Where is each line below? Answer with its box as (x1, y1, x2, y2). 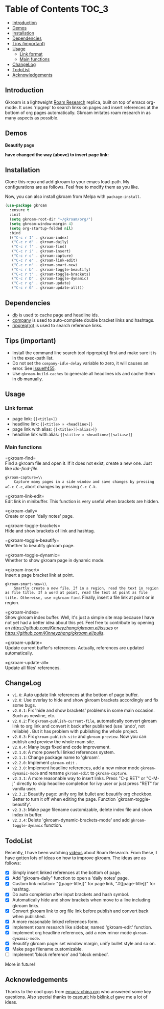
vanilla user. (12, 786, 37, 792)
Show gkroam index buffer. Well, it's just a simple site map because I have (5, 614, 154, 620)
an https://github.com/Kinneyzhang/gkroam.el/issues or (5, 625, 118, 631)
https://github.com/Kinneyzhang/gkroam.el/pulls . (5, 630, 105, 636)
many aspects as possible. (5, 114, 59, 121)
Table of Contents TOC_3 (5, 3, 109, 15)
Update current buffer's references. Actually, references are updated (5, 645, 144, 650)
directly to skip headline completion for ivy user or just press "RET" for (16, 781, 159, 786)
